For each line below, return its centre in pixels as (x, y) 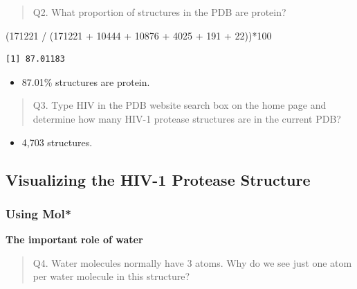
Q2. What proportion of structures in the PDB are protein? (159, 12)
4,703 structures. (57, 142)
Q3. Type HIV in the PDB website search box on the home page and (180, 105)
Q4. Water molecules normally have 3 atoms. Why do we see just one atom (192, 262)
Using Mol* (39, 213)
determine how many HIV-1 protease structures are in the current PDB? (187, 118)
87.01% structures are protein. (86, 81)
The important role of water (74, 239)
